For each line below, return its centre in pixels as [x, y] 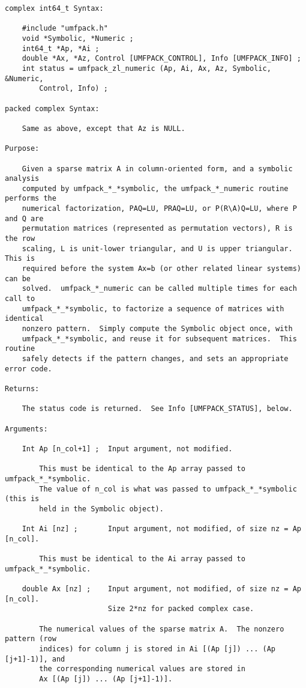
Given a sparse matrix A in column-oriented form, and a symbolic [157, 169]
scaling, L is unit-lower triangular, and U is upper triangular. [157, 248]
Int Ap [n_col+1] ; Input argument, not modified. [127, 449]
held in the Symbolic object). [101, 509]
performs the [31, 199]
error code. [28, 369]
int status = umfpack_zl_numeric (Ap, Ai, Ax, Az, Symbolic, [146, 68]
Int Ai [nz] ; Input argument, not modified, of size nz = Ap [161, 529]
